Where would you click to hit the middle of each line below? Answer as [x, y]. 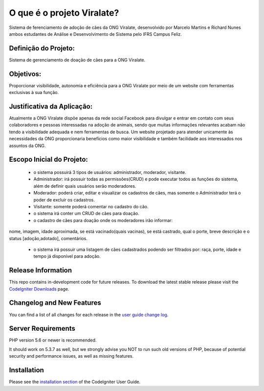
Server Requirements [42, 329]
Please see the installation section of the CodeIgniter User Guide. [75, 382]
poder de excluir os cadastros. [64, 200]
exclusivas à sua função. [34, 93]
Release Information [41, 270]
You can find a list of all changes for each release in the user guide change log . [89, 315]
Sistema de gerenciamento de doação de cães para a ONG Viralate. [77, 60]
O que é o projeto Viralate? [64, 13]
